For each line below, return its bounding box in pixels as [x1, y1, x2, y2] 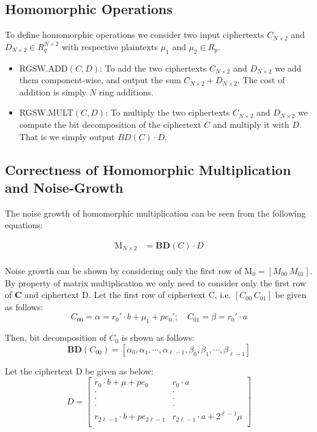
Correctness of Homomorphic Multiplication [5, 160, 291, 179]
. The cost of [237, 73, 285, 86]
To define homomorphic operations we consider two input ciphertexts [5, 28, 264, 41]
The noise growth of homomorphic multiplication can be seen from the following [5, 206, 306, 219]
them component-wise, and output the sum [19, 73, 181, 86]
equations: [5, 218, 43, 231]
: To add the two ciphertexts [99, 61, 207, 74]
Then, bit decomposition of [5, 331, 106, 344]
